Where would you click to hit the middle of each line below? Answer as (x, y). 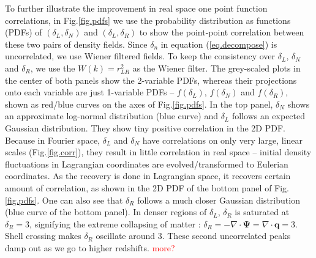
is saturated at (262, 212)
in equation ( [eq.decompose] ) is (219, 44)
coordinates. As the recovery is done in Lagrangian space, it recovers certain (148, 176)
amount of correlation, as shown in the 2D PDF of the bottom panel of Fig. (147, 187)
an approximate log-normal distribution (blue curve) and (111, 116)
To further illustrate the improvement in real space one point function (136, 8)
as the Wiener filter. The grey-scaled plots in (216, 68)
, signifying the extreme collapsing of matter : (115, 223)
